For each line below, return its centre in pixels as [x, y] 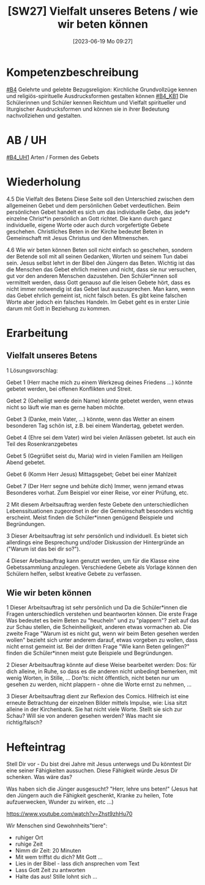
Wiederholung [44, 182]
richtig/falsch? [24, 722]
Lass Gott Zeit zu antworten [50, 870]
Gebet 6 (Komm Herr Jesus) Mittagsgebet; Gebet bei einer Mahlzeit [92, 474]
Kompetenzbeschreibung [73, 72]
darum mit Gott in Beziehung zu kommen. [59, 308]
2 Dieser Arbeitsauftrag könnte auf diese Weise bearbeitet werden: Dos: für [102, 665]
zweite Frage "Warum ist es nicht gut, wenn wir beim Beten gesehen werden [103, 634]
